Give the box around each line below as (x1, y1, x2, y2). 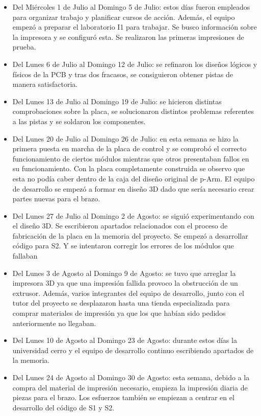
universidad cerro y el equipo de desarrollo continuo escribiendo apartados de (12, 344, 254, 355)
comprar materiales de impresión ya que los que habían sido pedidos (12, 308, 226, 318)
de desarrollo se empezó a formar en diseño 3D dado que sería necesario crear (12, 183, 254, 194)
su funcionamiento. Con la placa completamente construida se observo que (12, 163, 245, 174)
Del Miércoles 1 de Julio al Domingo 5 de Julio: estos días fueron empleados (12, 2, 250, 12)
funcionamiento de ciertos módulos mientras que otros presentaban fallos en (12, 153, 249, 164)
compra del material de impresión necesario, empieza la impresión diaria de (12, 382, 248, 392)
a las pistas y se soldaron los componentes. (12, 115, 146, 126)
